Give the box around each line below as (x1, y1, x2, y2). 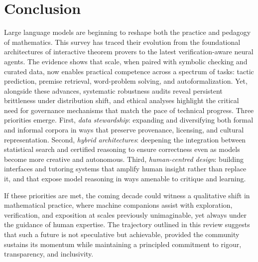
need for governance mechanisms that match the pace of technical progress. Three (4, 105, 254, 115)
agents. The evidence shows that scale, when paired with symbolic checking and (4, 56, 248, 66)
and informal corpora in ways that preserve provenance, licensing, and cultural (4, 125, 244, 135)
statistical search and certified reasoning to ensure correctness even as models (4, 144, 240, 154)
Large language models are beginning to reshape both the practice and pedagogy (4, 27, 251, 37)
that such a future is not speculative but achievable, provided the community (4, 229, 240, 239)
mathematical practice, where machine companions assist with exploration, (4, 200, 233, 210)
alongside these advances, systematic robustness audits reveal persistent (4, 85, 223, 96)
